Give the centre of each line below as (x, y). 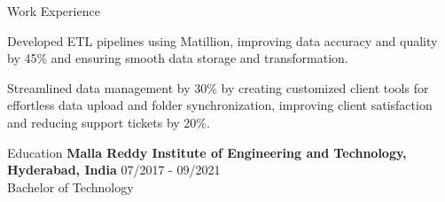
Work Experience (54, 11)
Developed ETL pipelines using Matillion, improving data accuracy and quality (222, 40)
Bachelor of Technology (70, 186)
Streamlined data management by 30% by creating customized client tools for (218, 87)
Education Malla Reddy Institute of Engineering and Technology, (207, 152)
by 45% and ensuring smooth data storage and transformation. (178, 58)
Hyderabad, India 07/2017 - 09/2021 (114, 170)
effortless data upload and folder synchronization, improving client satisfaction (220, 105)
